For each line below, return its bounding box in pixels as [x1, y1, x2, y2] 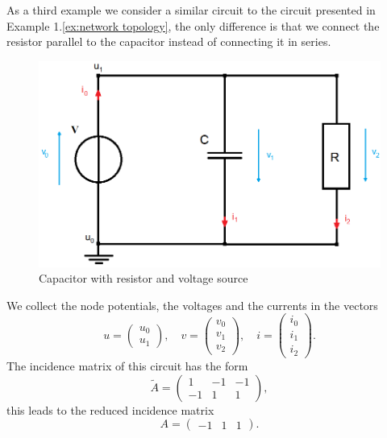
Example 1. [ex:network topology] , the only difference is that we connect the [6, 17, 380, 34]
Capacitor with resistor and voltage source [39, 270, 248, 287]
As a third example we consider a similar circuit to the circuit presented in [6, 2, 376, 18]
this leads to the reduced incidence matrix [6, 401, 214, 418]
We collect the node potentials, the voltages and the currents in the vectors [6, 296, 378, 313]
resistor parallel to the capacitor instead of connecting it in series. [6, 33, 331, 50]
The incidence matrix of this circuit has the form [6, 357, 248, 374]
